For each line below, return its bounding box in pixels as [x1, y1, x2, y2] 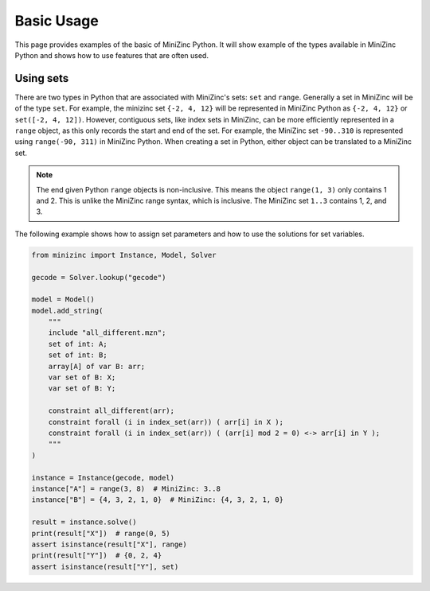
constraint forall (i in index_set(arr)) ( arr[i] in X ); [48, 418, 284, 426]
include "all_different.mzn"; [48, 329, 166, 337]
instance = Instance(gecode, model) [31, 473, 175, 482]
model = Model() [31, 295, 96, 304]
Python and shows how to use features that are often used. [14, 50, 209, 60]
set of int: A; [48, 339, 107, 348]
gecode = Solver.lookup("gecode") [31, 273, 166, 282]
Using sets [14, 72, 69, 85]
